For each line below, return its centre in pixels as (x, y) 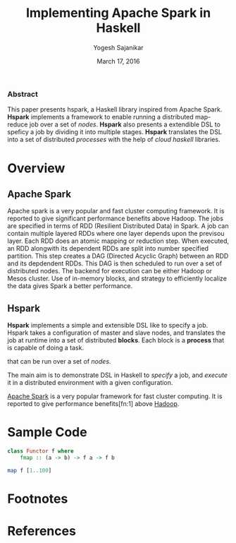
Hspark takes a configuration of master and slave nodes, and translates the (117, 333)
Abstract (23, 94)
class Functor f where (41, 451)
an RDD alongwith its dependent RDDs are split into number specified (108, 249)
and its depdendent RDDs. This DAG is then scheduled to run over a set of (115, 263)
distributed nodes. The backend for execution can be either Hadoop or (110, 271)
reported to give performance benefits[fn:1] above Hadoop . (93, 404)
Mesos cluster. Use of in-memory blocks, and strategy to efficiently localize (117, 279)
